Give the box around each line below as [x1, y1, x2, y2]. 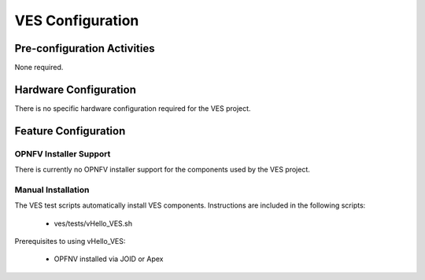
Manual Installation [14, 184, 90, 195]
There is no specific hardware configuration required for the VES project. [14, 103, 251, 113]
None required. [14, 63, 64, 72]
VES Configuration [14, 12, 139, 29]
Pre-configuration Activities [14, 42, 155, 55]
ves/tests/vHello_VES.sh [54, 219, 133, 228]
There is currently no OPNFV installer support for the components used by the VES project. [14, 165, 310, 175]
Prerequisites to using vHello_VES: [14, 237, 126, 246]
